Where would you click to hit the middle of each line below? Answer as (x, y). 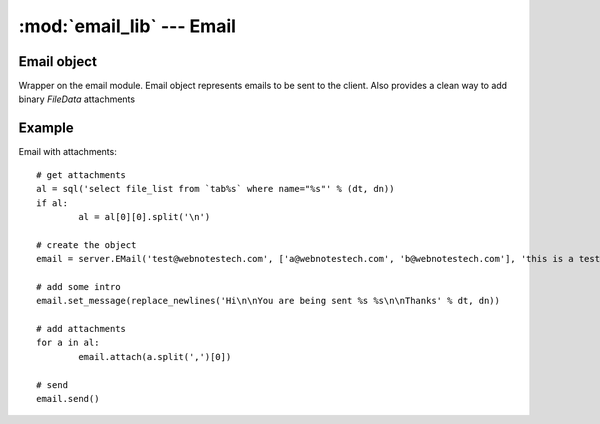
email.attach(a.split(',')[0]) (155, 356)
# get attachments (81, 174)
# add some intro (78, 286)
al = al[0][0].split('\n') (144, 216)
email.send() (68, 398)
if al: (52, 203)
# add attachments (81, 329)
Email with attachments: (67, 152)
